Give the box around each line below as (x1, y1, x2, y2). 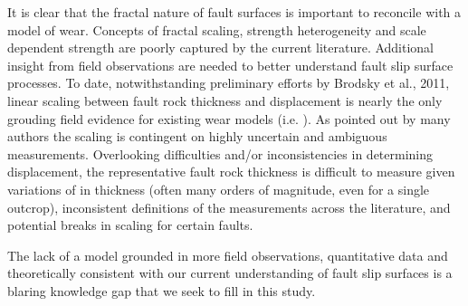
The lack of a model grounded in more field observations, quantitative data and (7, 245, 448, 264)
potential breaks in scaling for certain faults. (7, 215, 253, 234)
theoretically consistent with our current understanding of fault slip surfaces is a (7, 263, 453, 282)
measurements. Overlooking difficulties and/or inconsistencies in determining (7, 144, 434, 163)
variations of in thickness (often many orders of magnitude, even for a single (7, 179, 430, 198)
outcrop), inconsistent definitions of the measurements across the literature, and (7, 197, 451, 216)
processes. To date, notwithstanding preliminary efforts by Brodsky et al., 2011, (7, 73, 450, 92)
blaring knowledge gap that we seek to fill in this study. (7, 281, 316, 300)
